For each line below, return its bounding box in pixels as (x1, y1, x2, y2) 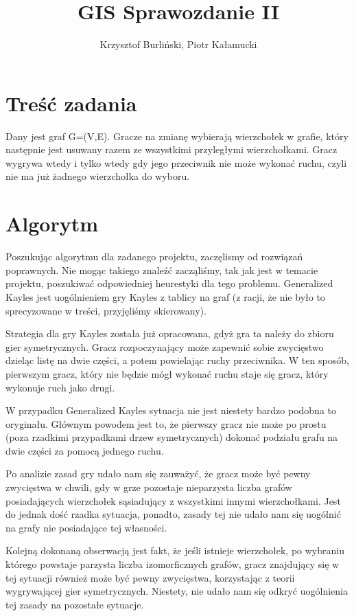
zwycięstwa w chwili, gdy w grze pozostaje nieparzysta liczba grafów (5, 480, 292, 494)
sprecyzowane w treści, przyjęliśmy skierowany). (5, 303, 206, 317)
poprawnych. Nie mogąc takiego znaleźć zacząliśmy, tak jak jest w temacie (5, 262, 318, 277)
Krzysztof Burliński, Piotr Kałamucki (99, 37, 257, 52)
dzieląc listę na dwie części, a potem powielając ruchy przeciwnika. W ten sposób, (5, 353, 349, 367)
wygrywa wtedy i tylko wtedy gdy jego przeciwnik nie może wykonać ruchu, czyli (5, 155, 347, 170)
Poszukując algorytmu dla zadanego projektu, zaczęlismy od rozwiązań (5, 249, 303, 264)
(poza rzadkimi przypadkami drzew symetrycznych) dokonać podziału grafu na (5, 430, 338, 444)
